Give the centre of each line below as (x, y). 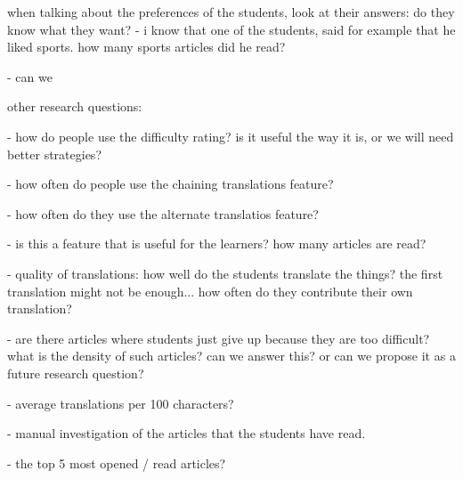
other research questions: (75, 106)
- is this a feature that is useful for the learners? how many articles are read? (217, 244)
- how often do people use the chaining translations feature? (171, 184)
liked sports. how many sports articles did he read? (146, 47)
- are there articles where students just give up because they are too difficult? (219, 338)
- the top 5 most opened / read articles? (117, 463)
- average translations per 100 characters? (121, 403)
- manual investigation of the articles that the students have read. (187, 433)
